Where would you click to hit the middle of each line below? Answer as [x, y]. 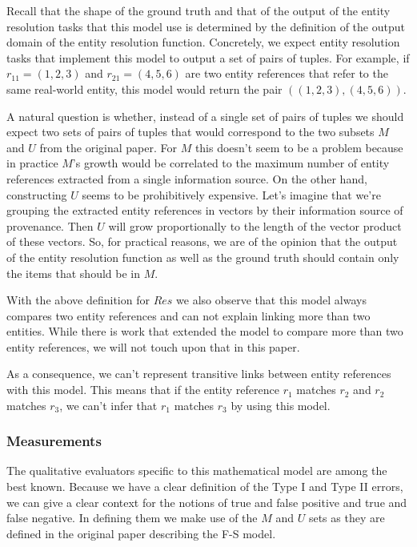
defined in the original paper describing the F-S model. [141, 533]
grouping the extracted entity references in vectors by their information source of [205, 210]
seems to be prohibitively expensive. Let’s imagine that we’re [231, 194]
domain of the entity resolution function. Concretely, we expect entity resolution [203, 42]
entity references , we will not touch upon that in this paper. [153, 346]
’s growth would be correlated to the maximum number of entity [231, 163]
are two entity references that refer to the [287, 73]
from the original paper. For [108, 147]
